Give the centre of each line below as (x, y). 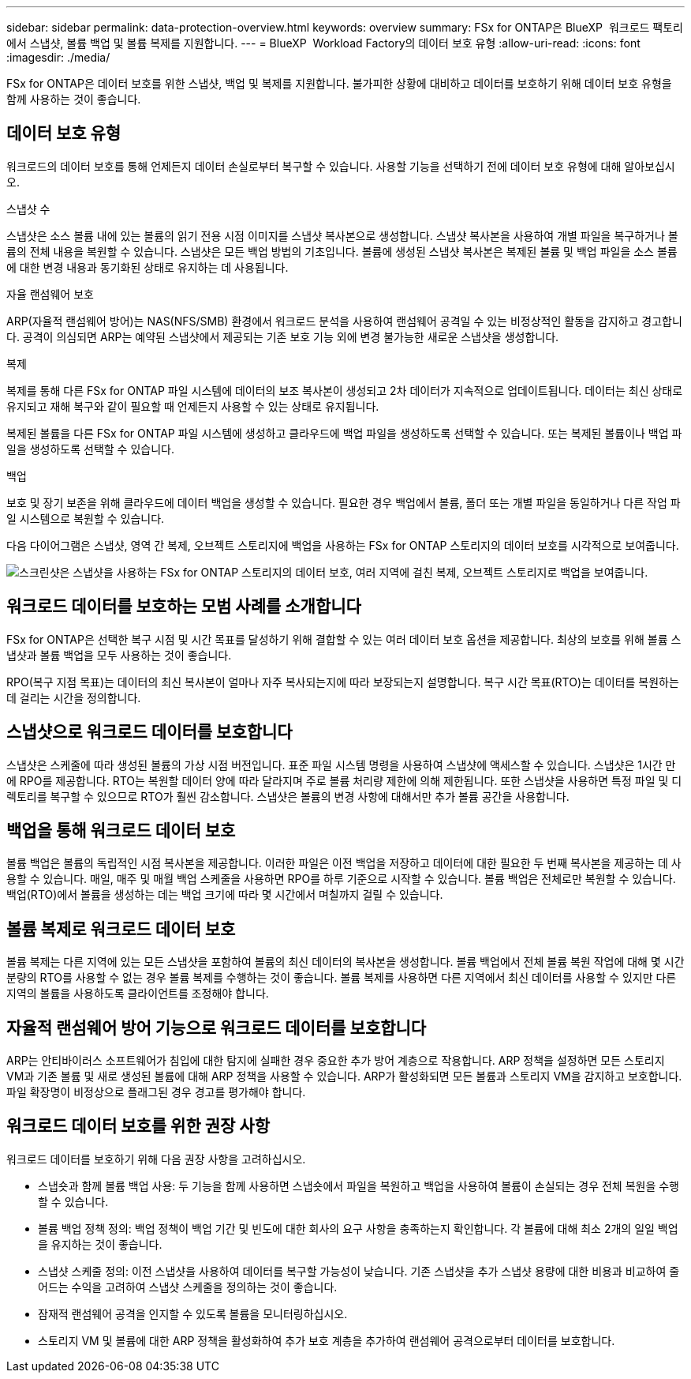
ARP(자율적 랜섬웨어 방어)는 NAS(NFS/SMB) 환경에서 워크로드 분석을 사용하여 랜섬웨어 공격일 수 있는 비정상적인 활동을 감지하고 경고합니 (344, 321)
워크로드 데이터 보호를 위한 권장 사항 (138, 1126)
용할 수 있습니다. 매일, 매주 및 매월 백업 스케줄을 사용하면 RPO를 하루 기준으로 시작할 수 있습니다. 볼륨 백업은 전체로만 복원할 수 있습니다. (341, 879)
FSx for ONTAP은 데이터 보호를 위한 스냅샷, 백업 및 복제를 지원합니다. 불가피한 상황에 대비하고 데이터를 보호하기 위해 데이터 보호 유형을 (339, 83)
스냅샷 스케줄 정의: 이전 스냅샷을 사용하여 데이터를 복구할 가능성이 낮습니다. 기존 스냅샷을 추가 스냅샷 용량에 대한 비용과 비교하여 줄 (359, 1271)
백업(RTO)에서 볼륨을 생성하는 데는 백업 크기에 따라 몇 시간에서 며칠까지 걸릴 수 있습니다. (225, 895)
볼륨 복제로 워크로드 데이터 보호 (121, 929)
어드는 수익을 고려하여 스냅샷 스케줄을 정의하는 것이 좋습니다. (188, 1287)
